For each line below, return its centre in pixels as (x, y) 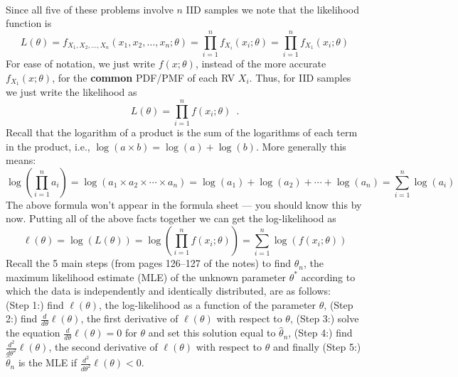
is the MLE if (48, 362)
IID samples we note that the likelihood (272, 9)
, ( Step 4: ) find (320, 333)
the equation (33, 333)
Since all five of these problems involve (90, 9)
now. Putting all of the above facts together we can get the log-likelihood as (171, 218)
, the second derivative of (103, 347)
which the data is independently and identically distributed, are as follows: (168, 291)
